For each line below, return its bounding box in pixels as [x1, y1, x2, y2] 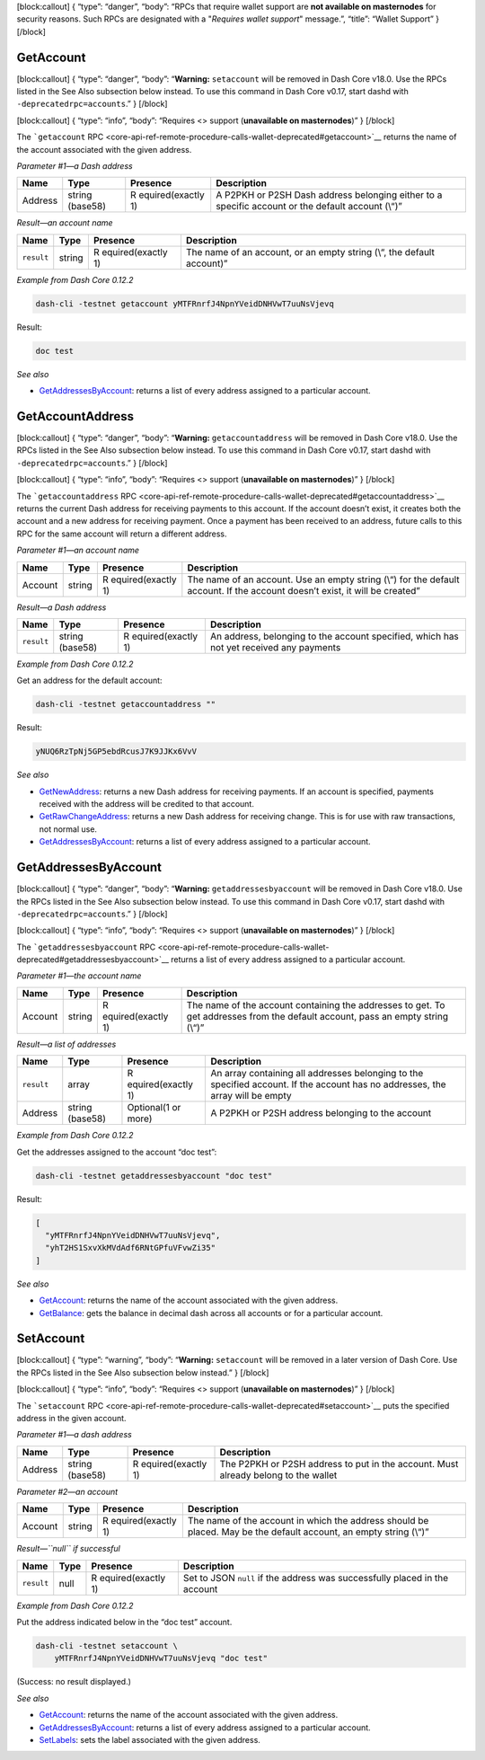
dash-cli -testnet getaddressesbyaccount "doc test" [35, 1171, 273, 1181]
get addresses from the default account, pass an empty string [186, 1010, 449, 1022]
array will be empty [210, 1090, 292, 1102]
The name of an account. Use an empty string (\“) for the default [187, 573, 460, 586]
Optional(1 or [127, 1101, 181, 1114]
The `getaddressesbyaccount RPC [16, 942, 156, 952]
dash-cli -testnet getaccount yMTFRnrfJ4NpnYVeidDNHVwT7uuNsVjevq [35, 298, 334, 309]
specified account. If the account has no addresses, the [210, 1078, 446, 1091]
